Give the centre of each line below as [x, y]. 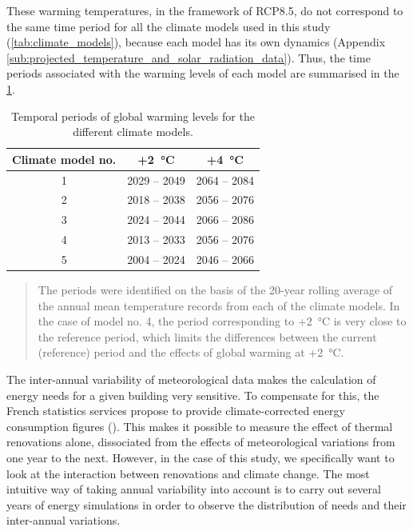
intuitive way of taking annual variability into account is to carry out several [194, 489]
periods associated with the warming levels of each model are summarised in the [203, 73]
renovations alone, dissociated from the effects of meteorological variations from [201, 442]
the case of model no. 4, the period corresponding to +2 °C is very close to [222, 321]
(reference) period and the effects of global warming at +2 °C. [191, 352]
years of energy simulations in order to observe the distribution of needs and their [206, 504]
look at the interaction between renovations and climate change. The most [188, 473]
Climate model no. [64, 159]
